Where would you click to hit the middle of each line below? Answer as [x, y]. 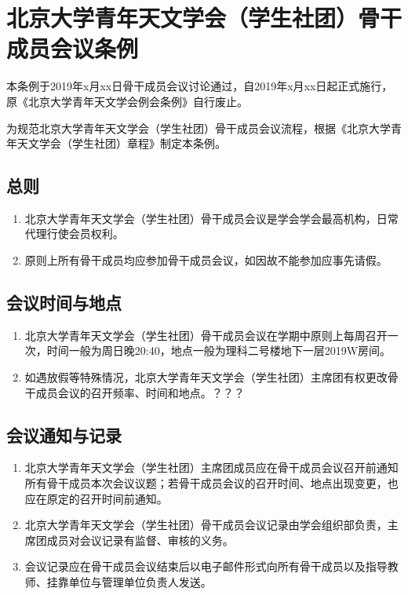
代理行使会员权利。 [74, 234]
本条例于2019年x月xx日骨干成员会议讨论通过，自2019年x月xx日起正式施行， [200, 86]
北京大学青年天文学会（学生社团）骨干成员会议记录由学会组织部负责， [206, 525]
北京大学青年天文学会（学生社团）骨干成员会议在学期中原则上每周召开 [206, 335]
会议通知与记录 [64, 434]
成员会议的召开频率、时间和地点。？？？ [140, 392]
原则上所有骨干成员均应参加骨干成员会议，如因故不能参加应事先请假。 [206, 260]
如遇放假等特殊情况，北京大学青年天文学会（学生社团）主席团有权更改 [206, 377]
